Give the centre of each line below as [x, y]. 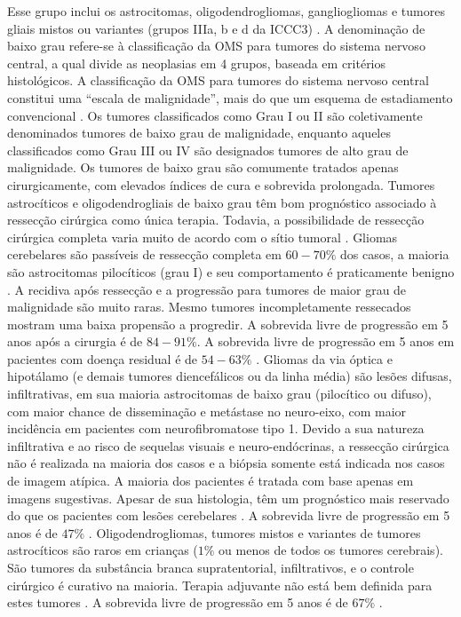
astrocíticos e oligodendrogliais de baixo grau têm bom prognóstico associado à [222, 202]
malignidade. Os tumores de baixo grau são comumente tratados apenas [203, 167]
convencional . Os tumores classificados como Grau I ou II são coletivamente [215, 115]
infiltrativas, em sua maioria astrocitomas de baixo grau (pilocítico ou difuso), [219, 394]
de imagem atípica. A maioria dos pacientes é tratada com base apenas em [211, 481]
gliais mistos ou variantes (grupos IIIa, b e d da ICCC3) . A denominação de [216, 28]
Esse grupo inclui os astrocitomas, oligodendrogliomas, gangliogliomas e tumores [226, 11]
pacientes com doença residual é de [103, 358]
